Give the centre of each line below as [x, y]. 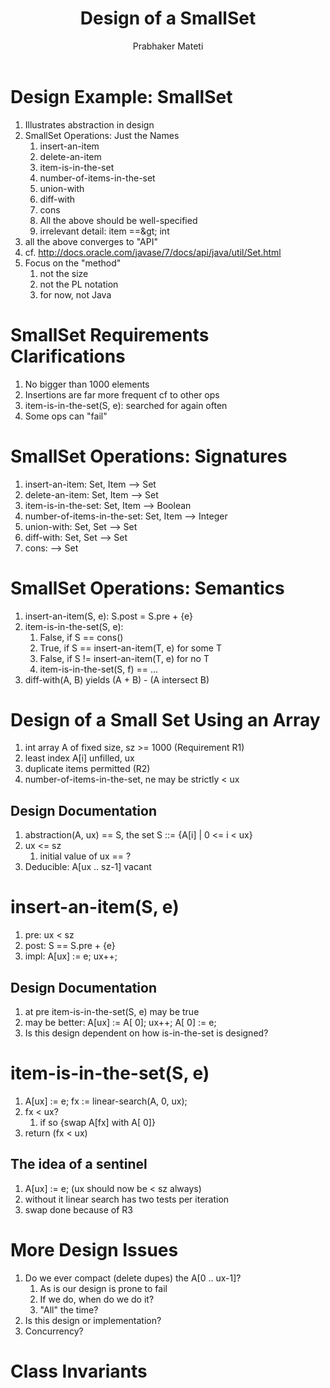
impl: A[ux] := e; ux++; [71, 956]
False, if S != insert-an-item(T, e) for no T [124, 658]
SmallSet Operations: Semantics [147, 588]
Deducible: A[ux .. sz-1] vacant [88, 867]
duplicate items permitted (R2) [87, 769]
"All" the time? [69, 1309]
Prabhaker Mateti [168, 46]
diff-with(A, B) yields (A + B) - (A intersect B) [117, 679]
